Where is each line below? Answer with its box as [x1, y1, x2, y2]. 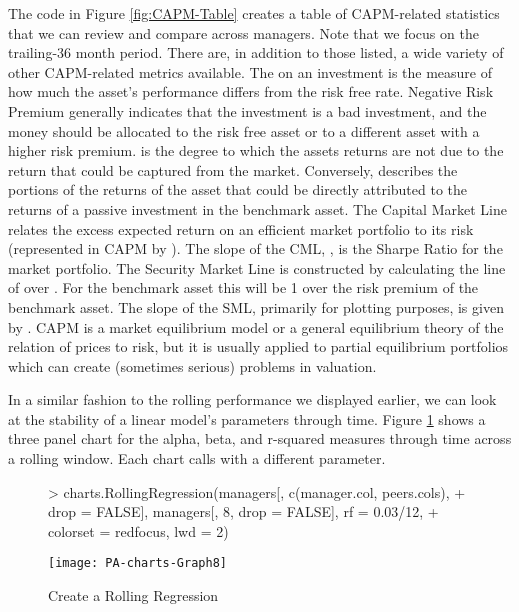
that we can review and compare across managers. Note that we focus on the [8, 22, 479, 43]
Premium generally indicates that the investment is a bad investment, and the [8, 100, 487, 121]
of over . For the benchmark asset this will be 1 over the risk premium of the [8, 277, 479, 298]
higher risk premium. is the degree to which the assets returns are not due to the [8, 140, 504, 161]
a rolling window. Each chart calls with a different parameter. [8, 448, 386, 469]
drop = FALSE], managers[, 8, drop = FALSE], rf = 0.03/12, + [48, 501, 439, 522]
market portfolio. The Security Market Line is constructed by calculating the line [8, 257, 506, 278]
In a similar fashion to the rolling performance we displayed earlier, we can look [8, 389, 497, 410]
